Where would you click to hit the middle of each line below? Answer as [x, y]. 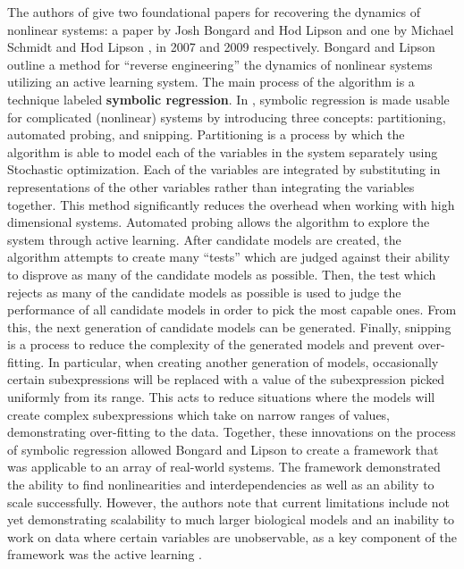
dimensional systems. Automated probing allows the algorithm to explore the [219, 222]
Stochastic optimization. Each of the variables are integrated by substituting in [224, 169]
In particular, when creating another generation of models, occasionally [243, 361]
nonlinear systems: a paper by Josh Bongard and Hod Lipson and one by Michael [231, 29]
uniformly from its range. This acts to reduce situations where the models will [221, 397]
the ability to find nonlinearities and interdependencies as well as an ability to [221, 485]
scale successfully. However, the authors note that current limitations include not [228, 502]
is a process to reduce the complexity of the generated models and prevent [211, 344]
